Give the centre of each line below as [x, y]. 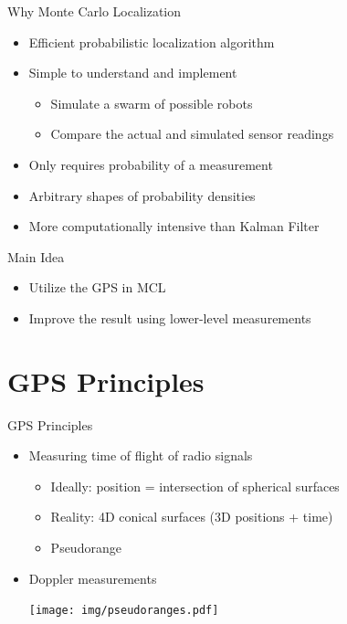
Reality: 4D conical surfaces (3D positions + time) [192, 517]
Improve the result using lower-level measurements [170, 317]
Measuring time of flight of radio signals [141, 455]
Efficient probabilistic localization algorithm [152, 42]
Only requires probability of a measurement [151, 164]
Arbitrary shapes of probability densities [142, 195]
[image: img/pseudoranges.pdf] [124, 611]
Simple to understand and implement [133, 73]
